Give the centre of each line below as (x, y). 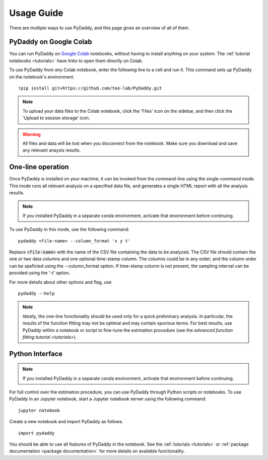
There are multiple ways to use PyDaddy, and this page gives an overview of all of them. (100, 28)
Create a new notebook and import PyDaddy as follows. (66, 422)
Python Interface (36, 353)
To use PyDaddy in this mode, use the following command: (69, 230)
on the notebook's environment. (42, 77)
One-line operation (39, 167)
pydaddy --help (36, 293)
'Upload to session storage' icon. (56, 118)
